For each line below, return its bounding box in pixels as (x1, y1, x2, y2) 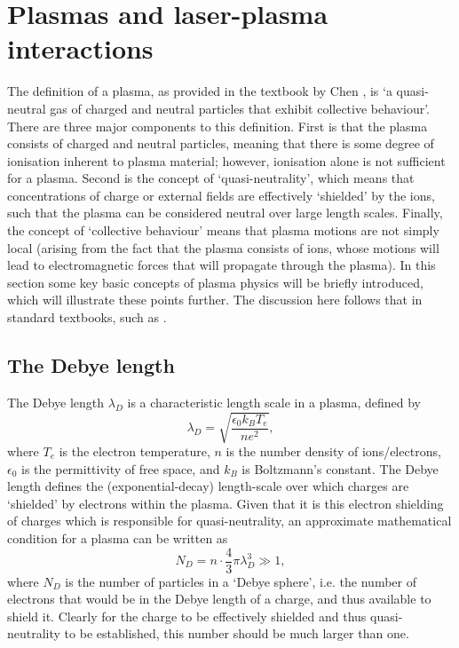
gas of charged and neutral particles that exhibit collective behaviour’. (50, 99, 430, 117)
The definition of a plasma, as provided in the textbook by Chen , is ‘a (7, 82, 392, 100)
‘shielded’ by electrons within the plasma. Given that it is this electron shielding (7, 494, 444, 512)
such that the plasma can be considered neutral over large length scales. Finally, (7, 203, 443, 222)
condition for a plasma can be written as (7, 528, 228, 547)
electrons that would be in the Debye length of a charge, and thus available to (7, 589, 431, 608)
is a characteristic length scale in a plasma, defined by (127, 392, 422, 411)
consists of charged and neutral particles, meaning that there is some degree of (7, 134, 434, 153)
